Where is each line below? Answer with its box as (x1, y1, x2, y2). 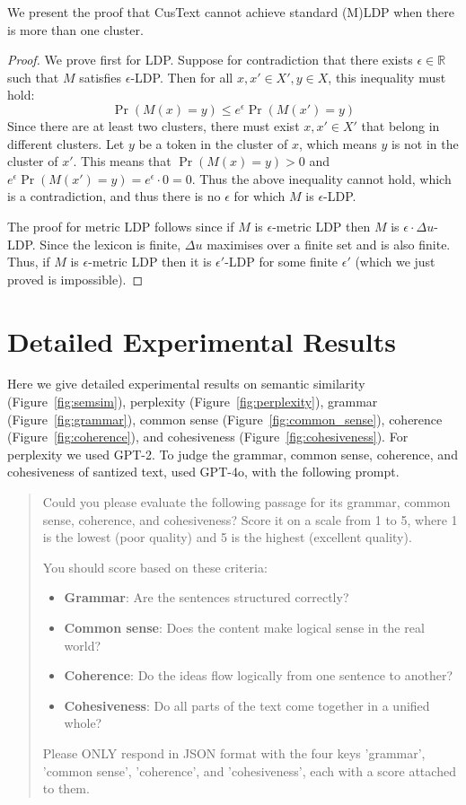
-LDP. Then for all (130, 67, 233, 86)
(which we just (355, 252, 435, 271)
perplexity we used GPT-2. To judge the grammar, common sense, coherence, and (7, 444, 458, 463)
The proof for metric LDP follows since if (7, 216, 234, 235)
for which (233, 187, 286, 206)
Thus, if (7, 252, 50, 271)
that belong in (361, 116, 440, 135)
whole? (64, 713, 102, 732)
